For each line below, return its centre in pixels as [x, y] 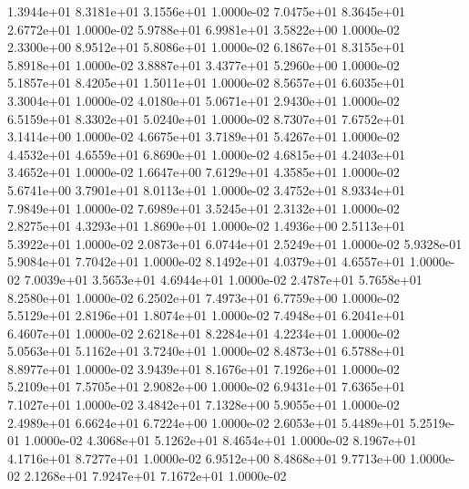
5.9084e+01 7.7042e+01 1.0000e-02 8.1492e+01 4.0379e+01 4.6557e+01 [207, 261]
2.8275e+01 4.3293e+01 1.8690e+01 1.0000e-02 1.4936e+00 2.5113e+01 [207, 226]
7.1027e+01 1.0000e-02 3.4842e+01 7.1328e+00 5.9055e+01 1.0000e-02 [204, 405]
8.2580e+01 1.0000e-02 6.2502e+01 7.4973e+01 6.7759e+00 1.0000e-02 [204, 297]
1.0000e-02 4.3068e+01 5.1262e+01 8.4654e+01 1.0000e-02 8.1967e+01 [220, 440]
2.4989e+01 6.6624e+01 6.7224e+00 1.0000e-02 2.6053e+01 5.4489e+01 [207, 422]
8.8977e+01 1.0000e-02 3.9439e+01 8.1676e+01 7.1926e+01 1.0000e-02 [204, 368]
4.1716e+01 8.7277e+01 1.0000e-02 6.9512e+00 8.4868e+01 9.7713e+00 [207, 458]
